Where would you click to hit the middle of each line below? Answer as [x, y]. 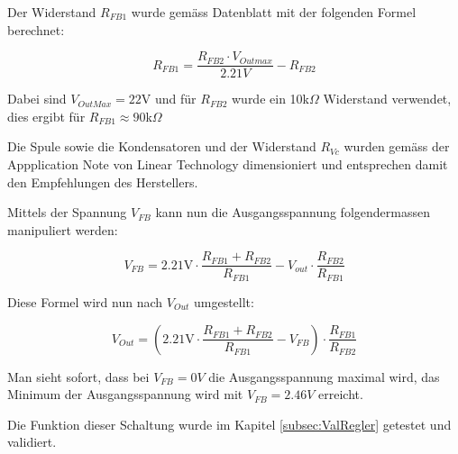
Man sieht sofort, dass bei [78, 376]
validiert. [32, 442]
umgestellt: [224, 301]
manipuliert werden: [63, 229]
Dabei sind [37, 99]
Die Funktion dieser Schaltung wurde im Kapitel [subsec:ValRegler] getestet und [229, 424]
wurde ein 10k [270, 99]
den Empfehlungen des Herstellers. [103, 182]
